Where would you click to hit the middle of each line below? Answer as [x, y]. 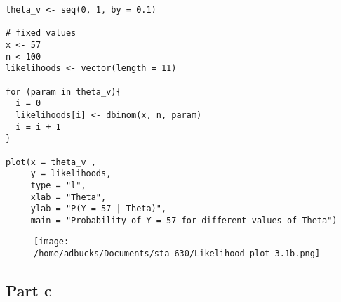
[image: [52, 242]
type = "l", [58, 185]
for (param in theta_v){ [63, 92]
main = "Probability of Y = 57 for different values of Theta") [184, 220]
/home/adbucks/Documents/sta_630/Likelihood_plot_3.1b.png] [177, 254]
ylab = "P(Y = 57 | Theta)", [99, 209]
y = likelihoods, [71, 174]
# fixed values [41, 33]
